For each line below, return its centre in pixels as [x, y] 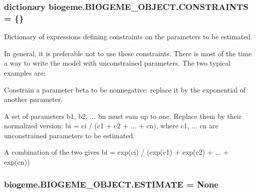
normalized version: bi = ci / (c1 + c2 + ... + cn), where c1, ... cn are [111, 126]
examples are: [25, 72]
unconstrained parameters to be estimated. [70, 135]
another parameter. [33, 99]
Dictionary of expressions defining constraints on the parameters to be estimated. [128, 37]
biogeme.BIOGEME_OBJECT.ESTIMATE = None [111, 184]
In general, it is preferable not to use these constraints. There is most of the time [128, 53]
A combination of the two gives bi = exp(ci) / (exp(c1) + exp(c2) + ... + [117, 152]
